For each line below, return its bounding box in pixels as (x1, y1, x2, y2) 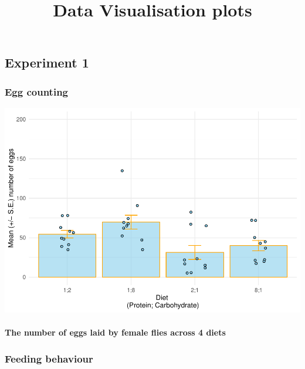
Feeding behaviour (5, 351, 93, 365)
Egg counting (5, 84, 68, 99)
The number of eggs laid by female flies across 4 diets (5, 326, 226, 338)
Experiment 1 (5, 53, 89, 72)
